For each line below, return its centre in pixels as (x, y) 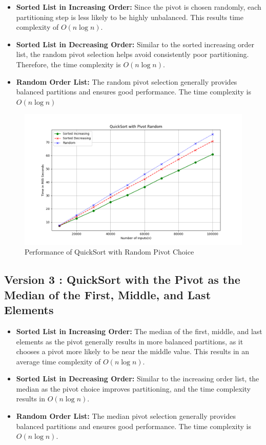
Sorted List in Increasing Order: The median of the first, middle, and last (139, 331)
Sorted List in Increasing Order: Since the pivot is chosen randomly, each (139, 7)
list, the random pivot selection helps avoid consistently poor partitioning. (132, 54)
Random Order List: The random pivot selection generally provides (127, 81)
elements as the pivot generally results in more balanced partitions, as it (130, 341)
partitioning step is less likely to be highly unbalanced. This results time (130, 17)
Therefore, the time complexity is (68, 64)
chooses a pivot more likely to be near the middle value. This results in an (133, 351)
